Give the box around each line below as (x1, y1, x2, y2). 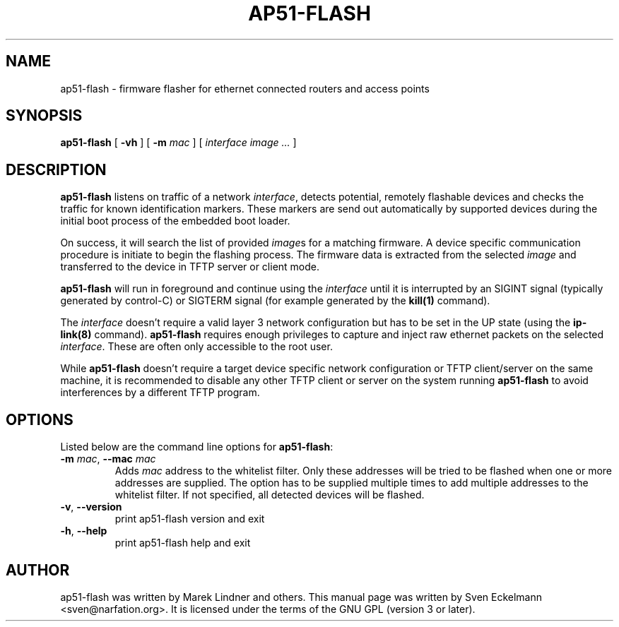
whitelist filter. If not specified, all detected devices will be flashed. (114, 489, 425, 501)
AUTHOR (6, 561, 70, 579)
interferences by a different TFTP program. (60, 386, 260, 399)
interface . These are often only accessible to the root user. (60, 340, 333, 353)
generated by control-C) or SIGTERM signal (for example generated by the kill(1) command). (60, 294, 490, 307)
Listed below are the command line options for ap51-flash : (60, 441, 334, 453)
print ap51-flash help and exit (114, 537, 251, 549)
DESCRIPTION (6, 160, 107, 179)
